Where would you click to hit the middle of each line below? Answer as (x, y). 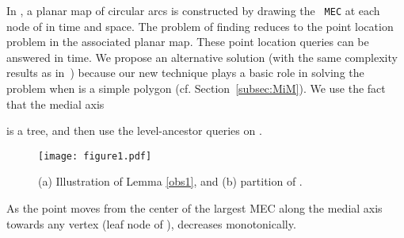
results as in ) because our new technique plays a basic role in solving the (185, 73)
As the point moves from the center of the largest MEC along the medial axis (194, 208)
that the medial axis (55, 104)
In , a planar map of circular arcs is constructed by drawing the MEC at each (193, 10)
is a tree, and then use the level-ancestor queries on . (134, 131)
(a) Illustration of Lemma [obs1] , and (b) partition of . (170, 181)
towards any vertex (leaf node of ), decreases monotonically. (151, 223)
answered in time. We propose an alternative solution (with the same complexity (202, 57)
